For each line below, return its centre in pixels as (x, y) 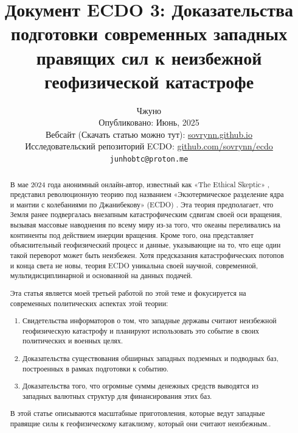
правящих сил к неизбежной (149, 57)
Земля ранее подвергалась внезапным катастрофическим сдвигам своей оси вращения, (146, 214)
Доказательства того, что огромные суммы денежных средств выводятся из (141, 386)
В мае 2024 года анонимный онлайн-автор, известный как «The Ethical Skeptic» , (140, 184)
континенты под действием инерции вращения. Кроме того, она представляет (132, 234)
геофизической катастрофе (149, 81)
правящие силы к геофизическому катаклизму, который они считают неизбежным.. (140, 424)
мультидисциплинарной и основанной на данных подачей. (101, 275)
